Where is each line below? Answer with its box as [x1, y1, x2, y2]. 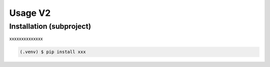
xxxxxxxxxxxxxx [9, 36, 43, 42]
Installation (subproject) [9, 22, 91, 31]
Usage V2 [9, 7, 51, 18]
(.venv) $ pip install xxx [19, 49, 86, 55]
